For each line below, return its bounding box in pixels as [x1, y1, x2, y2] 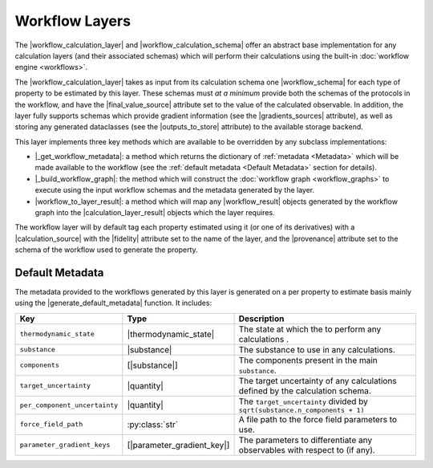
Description [238, 313, 285, 324]
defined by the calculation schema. [238, 385, 372, 397]
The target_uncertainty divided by [238, 396, 368, 407]
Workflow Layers [14, 12, 132, 30]
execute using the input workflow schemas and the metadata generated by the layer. [34, 185, 315, 195]
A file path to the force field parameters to [238, 413, 397, 425]
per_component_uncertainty [19, 401, 119, 409]
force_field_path [19, 420, 83, 429]
